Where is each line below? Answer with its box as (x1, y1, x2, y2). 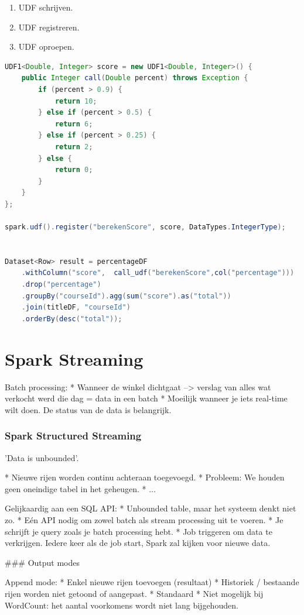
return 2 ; (54, 142, 93, 151)
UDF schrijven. (18, 1, 73, 13)
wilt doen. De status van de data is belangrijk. (5, 403, 172, 415)
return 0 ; (54, 166, 93, 174)
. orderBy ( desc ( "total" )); (21, 314, 122, 323)
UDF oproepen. (18, 40, 74, 53)
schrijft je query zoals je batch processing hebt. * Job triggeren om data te (5, 525, 272, 537)
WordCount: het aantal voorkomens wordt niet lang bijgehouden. (5, 599, 238, 611)
